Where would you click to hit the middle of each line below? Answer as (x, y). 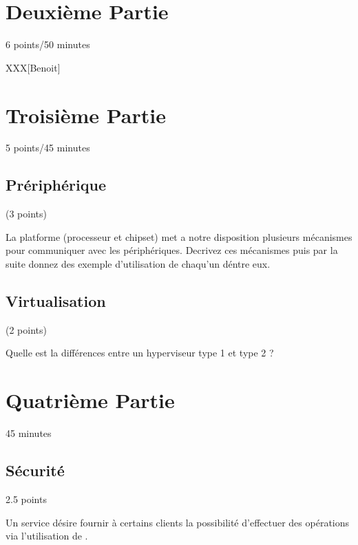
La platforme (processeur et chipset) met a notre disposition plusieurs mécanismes (179, 236)
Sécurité (35, 470)
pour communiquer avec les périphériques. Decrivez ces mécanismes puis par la (172, 250)
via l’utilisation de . (47, 536)
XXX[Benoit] (33, 67)
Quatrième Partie (90, 400)
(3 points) (26, 214)
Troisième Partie (86, 115)
